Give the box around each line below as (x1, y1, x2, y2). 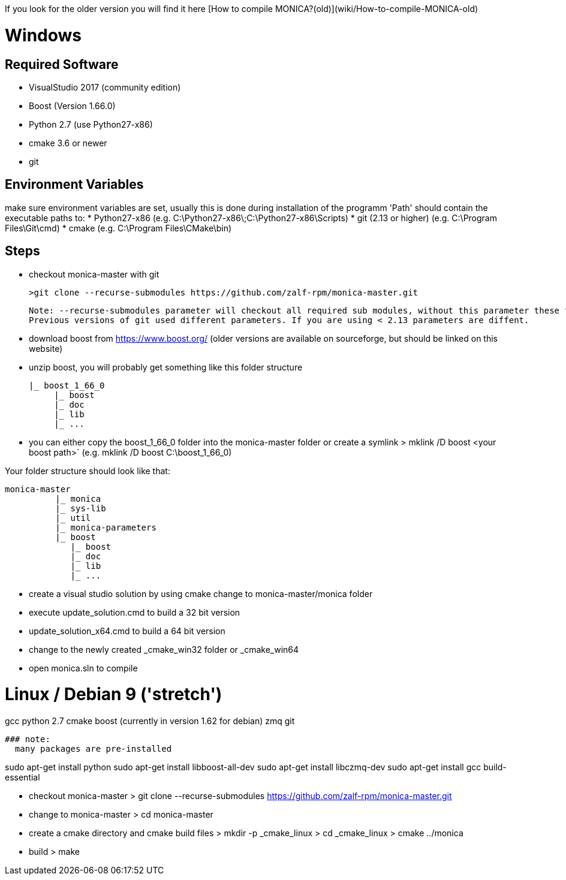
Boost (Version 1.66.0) (29, 100, 116, 111)
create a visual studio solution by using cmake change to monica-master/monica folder (29, 588, 373, 599)
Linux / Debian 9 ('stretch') (5, 684, 222, 705)
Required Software (5, 56, 119, 72)
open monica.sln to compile (29, 662, 138, 673)
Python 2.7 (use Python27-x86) (29, 119, 153, 129)
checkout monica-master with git (29, 269, 159, 279)
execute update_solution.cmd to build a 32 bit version (29, 607, 240, 617)
